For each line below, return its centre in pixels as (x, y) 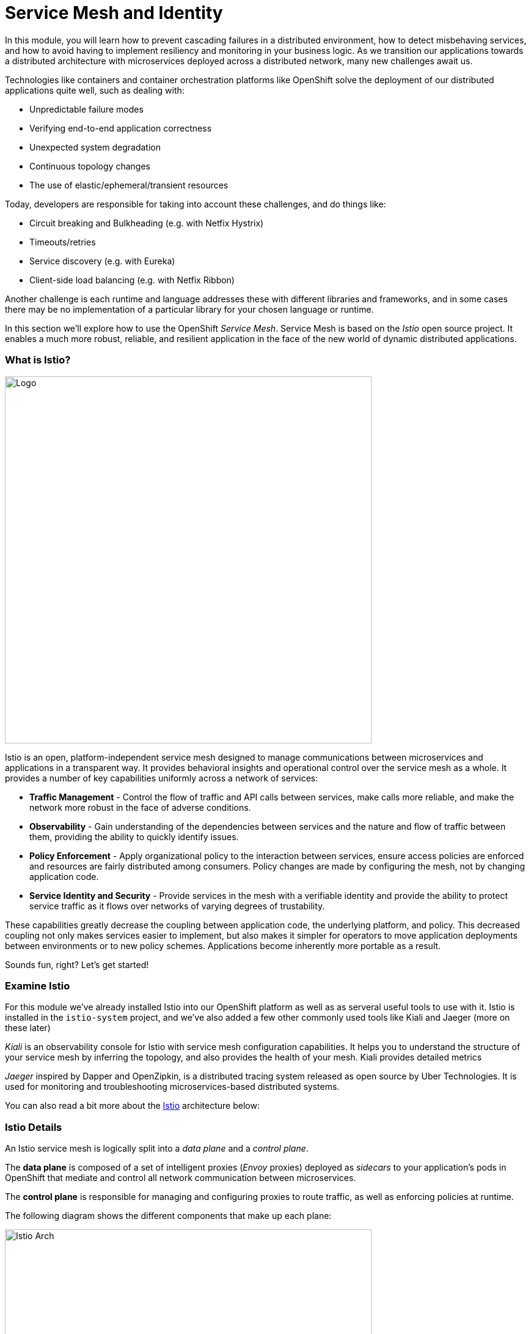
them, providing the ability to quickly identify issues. (134, 837)
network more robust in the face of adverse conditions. (140, 807)
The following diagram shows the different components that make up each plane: (168, 1216)
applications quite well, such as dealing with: (95, 90)
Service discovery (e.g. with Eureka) (102, 261)
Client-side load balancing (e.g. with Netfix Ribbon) (132, 280)
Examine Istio (38, 986)
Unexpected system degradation (95, 147)
